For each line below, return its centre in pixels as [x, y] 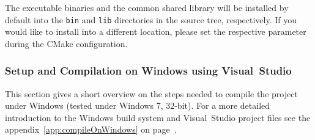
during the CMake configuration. [66, 43]
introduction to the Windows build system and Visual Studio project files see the [158, 117]
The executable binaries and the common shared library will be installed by [147, 7]
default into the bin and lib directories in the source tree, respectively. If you [151, 19]
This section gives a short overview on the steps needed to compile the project [151, 93]
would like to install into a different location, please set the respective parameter [156, 31]
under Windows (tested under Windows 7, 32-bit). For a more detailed [138, 105]
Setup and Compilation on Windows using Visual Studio [148, 71]
